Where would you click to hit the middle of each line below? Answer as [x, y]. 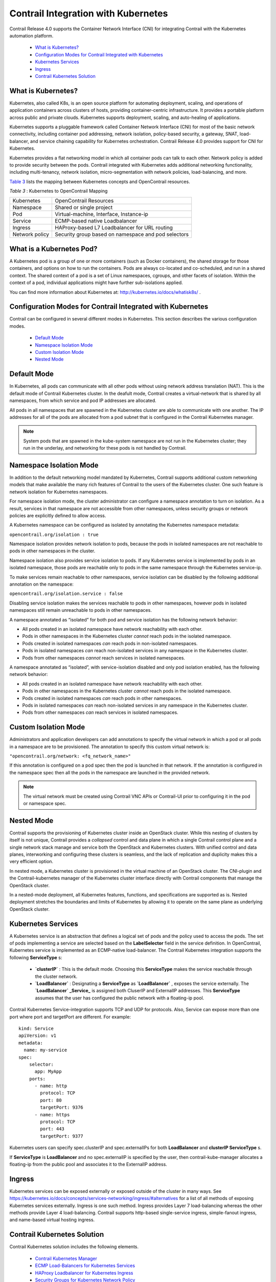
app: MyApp [48, 1071]
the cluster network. [56, 976]
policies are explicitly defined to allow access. [58, 515]
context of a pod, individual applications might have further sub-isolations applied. [96, 283]
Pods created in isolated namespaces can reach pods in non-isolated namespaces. [110, 643]
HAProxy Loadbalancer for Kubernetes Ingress [84, 1273]
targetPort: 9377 [62, 1136]
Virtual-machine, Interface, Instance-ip [101, 214]
